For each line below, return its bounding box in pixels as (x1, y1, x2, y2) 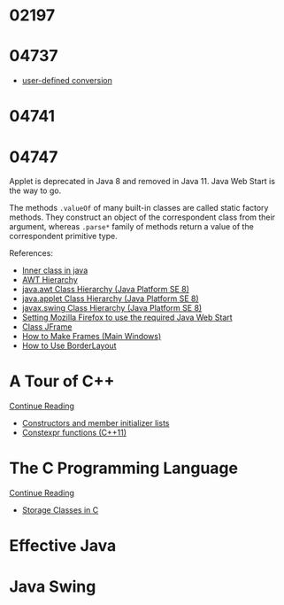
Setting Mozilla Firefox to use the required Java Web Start (21, 312, 233, 323)
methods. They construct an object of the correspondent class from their (9, 212, 276, 222)
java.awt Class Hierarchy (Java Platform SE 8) (21, 284, 190, 295)
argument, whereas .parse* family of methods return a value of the (9, 221, 254, 232)
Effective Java (9, 536, 117, 556)
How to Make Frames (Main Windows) (21, 331, 162, 342)
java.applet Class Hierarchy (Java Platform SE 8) (21, 293, 199, 304)
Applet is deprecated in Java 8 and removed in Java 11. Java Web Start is (9, 176, 276, 187)
